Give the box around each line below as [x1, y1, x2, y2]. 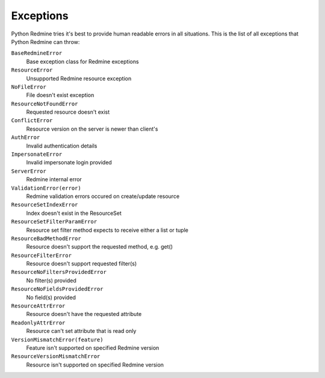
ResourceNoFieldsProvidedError [11, 286, 104, 293]
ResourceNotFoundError [11, 100, 78, 107]
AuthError [11, 134, 40, 141]
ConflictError [11, 117, 53, 124]
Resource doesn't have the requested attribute [26, 311, 142, 318]
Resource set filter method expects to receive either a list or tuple [26, 226, 189, 234]
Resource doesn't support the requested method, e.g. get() [26, 243, 173, 250]
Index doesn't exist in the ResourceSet [26, 209, 122, 217]
